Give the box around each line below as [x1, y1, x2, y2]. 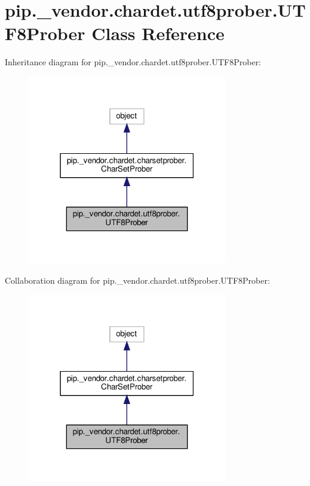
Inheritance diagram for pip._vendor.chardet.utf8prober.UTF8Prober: [5, 56, 262, 68]
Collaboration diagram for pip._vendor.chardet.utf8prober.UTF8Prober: [5, 274, 270, 286]
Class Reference [91, 21, 225, 45]
